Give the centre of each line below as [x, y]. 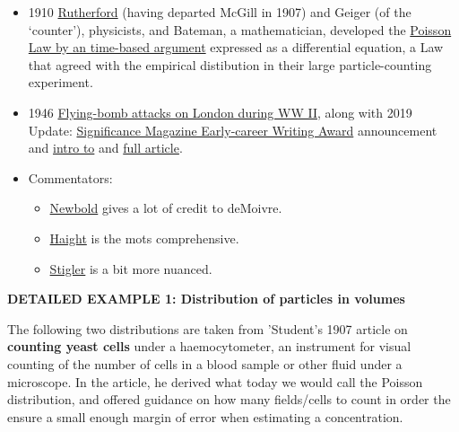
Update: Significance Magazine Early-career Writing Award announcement [233, 130]
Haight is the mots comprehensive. [144, 238]
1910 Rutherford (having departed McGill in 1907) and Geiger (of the [220, 12]
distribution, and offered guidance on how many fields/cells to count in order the [229, 399]
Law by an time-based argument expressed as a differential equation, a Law [236, 47]
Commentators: [70, 177]
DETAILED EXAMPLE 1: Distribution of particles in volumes [206, 299]
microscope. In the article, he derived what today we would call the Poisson [215, 381]
